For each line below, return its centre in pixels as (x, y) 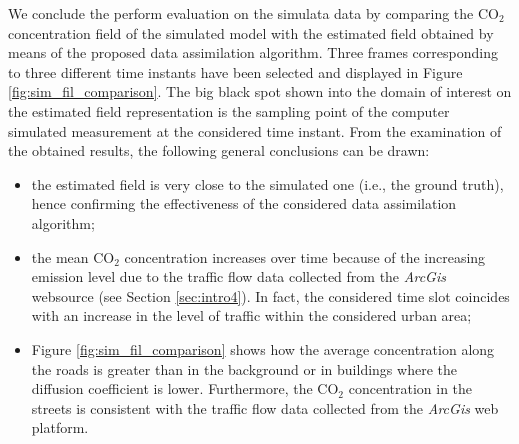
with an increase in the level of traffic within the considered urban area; (251, 315)
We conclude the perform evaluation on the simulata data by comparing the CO (253, 13)
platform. (60, 427)
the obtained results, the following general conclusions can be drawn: (219, 150)
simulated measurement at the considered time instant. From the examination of (255, 130)
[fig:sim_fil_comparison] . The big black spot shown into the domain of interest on (260, 91)
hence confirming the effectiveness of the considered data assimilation (244, 203)
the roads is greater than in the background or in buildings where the (244, 368)
